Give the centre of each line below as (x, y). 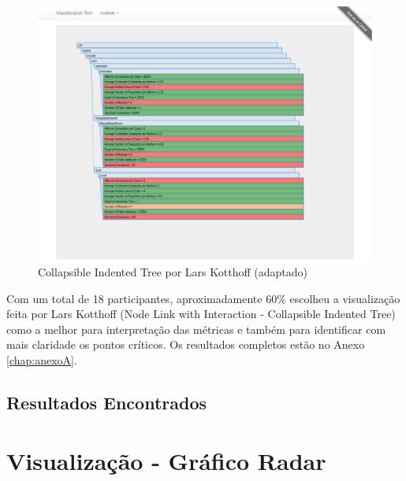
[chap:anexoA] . (42, 359)
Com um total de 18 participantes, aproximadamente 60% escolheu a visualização (203, 298)
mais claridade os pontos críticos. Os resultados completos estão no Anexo (186, 344)
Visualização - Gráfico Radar (166, 460)
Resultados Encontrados (106, 402)
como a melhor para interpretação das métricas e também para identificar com (196, 329)
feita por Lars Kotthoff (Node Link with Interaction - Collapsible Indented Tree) (201, 314)
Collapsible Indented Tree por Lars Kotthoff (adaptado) (173, 271)
